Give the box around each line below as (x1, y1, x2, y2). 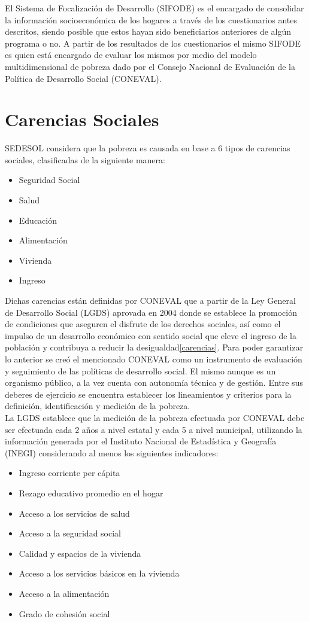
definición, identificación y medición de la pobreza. (5, 400, 190, 412)
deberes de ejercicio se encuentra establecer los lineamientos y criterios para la (5, 388, 292, 400)
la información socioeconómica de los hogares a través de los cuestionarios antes (5, 13, 297, 26)
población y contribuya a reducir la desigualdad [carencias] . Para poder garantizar (5, 341, 304, 353)
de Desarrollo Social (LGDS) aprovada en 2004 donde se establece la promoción (5, 306, 297, 318)
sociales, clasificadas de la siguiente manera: (5, 153, 165, 166)
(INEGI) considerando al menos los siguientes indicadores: (5, 446, 219, 459)
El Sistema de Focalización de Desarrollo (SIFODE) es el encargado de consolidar (5, 2, 304, 14)
